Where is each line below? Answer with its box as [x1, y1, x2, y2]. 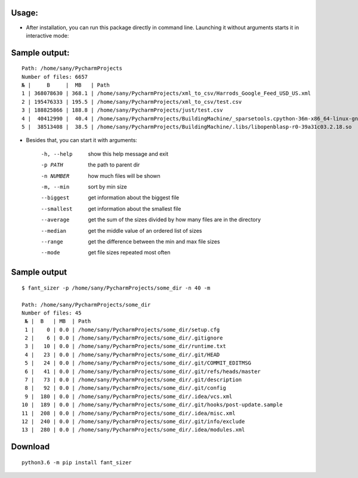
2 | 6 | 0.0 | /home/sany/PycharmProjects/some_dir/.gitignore [24, 335, 223, 341]
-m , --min [41, 184, 70, 190]
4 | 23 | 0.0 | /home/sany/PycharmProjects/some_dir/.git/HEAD [24, 351, 220, 358]
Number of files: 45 [21, 309, 82, 316]
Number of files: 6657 [21, 73, 88, 80]
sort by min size [88, 183, 128, 190]
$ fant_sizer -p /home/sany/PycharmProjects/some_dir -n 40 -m [21, 284, 211, 291]
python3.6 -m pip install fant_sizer [21, 459, 132, 465]
